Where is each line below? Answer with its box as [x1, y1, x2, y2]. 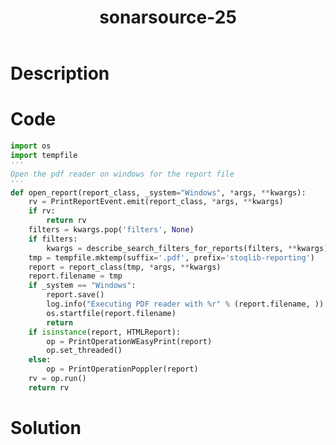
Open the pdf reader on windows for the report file [10, 169, 235, 179]
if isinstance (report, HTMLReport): [28, 327, 182, 337]
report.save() [46, 290, 105, 300]
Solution [10, 416, 82, 439]
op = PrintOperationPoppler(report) [46, 364, 199, 375]
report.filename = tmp [28, 271, 123, 281]
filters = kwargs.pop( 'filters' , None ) [28, 225, 195, 235]
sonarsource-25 [99, 6, 237, 29]
